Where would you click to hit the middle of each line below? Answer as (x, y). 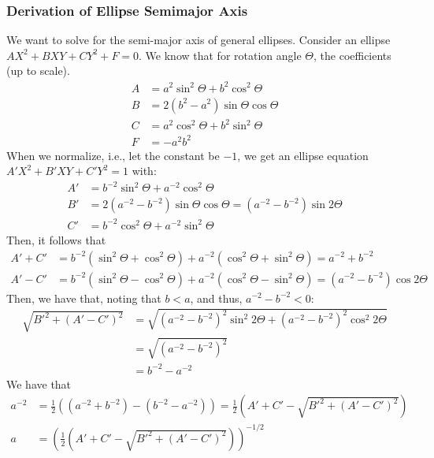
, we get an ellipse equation (303, 155)
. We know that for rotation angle (220, 55)
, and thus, (216, 298)
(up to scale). (38, 71)
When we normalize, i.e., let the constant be (113, 155)
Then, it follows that (56, 239)
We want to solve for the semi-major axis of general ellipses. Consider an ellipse (198, 40)
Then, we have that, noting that (84, 298)
